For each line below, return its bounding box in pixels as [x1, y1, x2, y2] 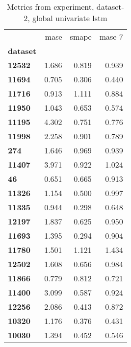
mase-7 [99, 31, 123, 42]
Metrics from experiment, [6, 1, 94, 12]
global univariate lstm [32, 12, 107, 24]
